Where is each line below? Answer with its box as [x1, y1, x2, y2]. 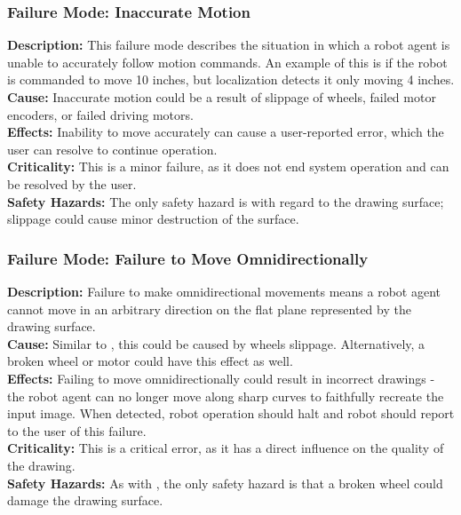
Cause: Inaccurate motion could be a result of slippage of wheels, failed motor [7, 88, 436, 106]
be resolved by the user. [7, 174, 137, 193]
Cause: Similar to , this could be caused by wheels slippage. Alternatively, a [7, 334, 425, 353]
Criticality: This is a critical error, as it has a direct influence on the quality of [7, 439, 444, 457]
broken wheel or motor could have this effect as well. [7, 352, 293, 370]
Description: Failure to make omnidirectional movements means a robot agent [7, 281, 441, 300]
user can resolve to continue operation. [7, 139, 218, 158]
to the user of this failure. [7, 421, 147, 440]
